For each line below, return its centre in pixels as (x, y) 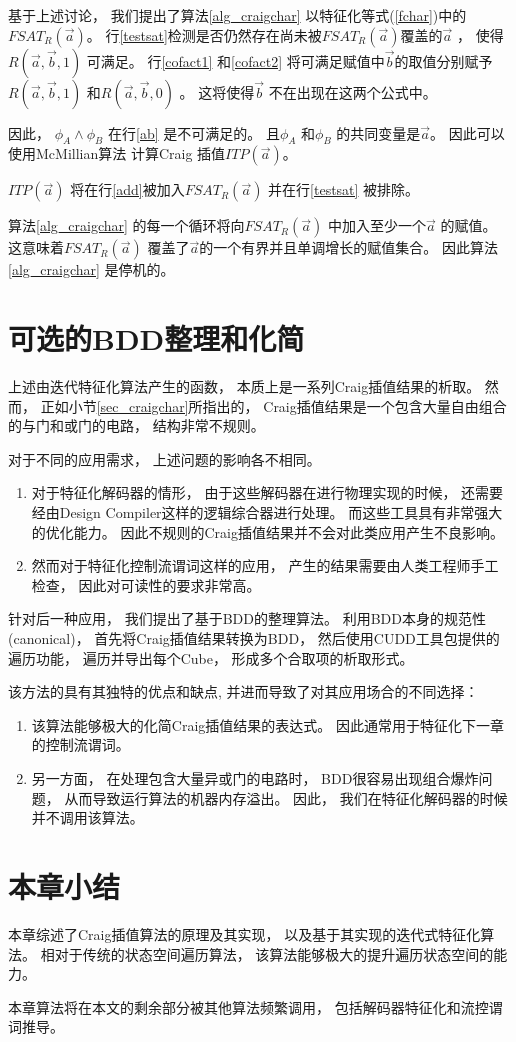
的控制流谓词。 (80, 744)
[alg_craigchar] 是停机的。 (91, 269)
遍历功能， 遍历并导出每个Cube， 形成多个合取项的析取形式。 (211, 657)
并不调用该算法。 (87, 817)
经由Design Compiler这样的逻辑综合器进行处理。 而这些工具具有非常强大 (267, 512)
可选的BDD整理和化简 (156, 338)
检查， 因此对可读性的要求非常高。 (146, 584)
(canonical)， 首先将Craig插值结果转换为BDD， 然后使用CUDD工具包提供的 (254, 638)
